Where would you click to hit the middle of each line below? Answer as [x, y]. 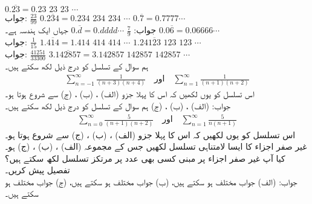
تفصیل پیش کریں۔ [37, 170]
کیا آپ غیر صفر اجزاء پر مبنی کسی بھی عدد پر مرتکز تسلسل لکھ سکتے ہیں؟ [145, 158]
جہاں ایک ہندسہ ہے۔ [37, 30]
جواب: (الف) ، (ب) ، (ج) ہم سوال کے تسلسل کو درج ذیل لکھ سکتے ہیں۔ [118, 106]
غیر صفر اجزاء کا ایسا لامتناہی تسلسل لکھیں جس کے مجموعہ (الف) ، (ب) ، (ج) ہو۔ [156, 146]
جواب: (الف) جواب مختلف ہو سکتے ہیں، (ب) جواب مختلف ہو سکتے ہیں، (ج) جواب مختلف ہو [151, 181]
